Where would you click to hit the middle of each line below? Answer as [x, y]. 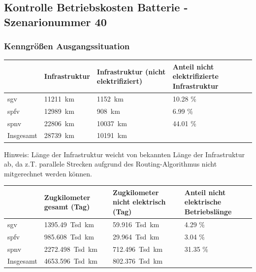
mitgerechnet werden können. [48, 173]
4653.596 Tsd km [71, 261]
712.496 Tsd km [138, 249]
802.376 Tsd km [138, 261]
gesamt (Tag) [67, 207]
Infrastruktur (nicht [131, 71]
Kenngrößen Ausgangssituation [67, 46]
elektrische [203, 202]
